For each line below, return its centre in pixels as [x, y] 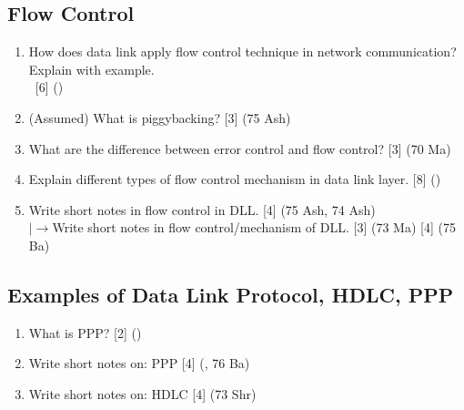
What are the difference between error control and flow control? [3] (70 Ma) [240, 148]
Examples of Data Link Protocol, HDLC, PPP [231, 294]
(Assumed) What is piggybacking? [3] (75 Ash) [160, 117]
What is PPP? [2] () [85, 332]
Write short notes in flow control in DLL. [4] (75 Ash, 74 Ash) [202, 209]
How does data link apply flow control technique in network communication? [242, 51]
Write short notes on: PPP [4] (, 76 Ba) [139, 363]
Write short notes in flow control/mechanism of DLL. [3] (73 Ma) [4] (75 [254, 227]
